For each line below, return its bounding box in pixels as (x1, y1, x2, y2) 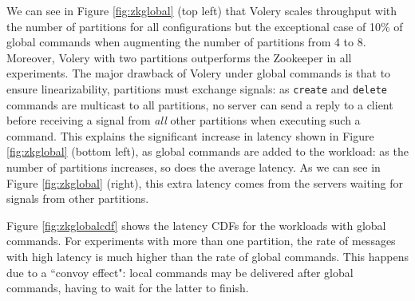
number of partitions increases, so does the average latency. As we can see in (6, 159, 381, 175)
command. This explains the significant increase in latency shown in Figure (6, 127, 374, 144)
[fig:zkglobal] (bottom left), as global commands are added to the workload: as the (6, 143, 409, 160)
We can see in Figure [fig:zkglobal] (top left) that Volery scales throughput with (6, 2, 397, 18)
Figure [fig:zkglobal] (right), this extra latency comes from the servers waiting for (6, 174, 404, 191)
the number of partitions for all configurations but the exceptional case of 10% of (6, 18, 403, 34)
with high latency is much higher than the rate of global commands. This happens (6, 248, 409, 264)
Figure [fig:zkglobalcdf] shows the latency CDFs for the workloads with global (6, 216, 386, 233)
